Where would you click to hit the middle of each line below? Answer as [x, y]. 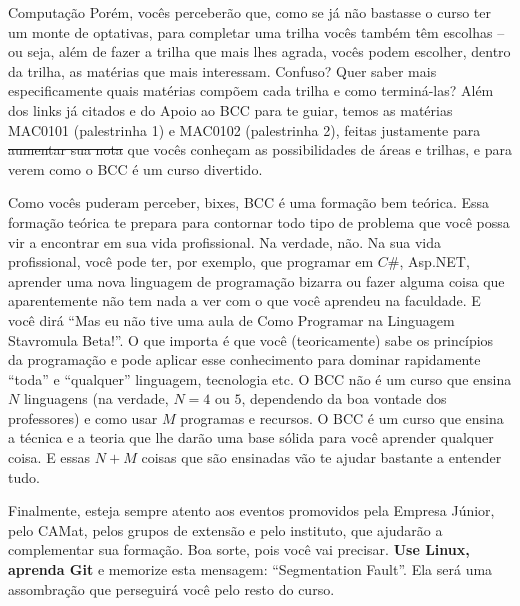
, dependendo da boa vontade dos [344, 398]
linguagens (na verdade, [96, 398]
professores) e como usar [83, 417]
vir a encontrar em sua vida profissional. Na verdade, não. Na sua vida [224, 241]
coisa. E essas [49, 457]
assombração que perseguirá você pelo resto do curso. [171, 588]
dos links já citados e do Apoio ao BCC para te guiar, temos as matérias [230, 109]
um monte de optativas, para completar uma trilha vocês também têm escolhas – [256, 31]
